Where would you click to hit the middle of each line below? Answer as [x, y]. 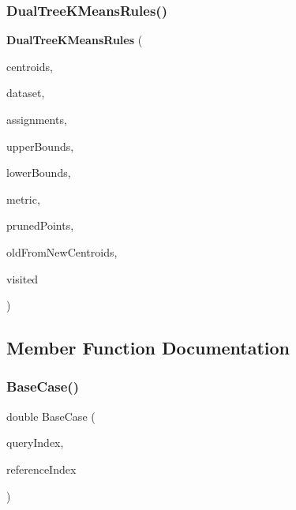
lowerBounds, [39, 172]
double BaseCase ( [51, 416]
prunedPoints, [40, 225]
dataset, [26, 93]
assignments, [37, 119]
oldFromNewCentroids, [62, 251]
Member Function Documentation [148, 348]
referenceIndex [41, 469]
